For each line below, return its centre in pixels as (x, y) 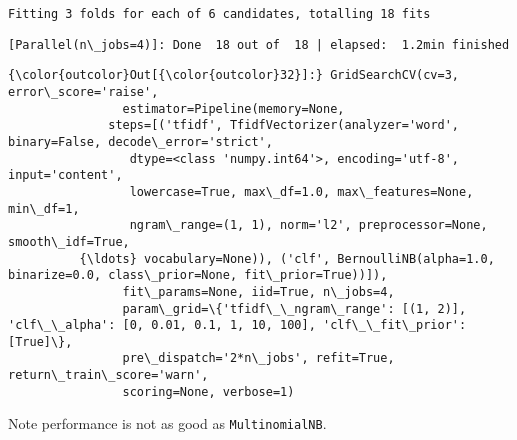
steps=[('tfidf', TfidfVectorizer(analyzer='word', (284, 125)
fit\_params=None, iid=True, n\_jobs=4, (258, 291)
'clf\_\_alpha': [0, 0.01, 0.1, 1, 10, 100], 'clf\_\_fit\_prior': (237, 325)
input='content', (65, 175)
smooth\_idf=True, (69, 241)
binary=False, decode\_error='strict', (140, 141)
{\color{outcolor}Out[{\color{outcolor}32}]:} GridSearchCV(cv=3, (234, 75)
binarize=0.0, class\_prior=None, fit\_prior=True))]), (198, 275)
